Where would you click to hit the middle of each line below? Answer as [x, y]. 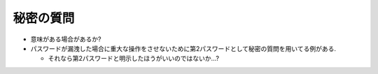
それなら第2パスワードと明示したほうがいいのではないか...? [134, 59]
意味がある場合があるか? [66, 39]
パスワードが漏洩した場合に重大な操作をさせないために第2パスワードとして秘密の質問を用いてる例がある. [183, 48]
